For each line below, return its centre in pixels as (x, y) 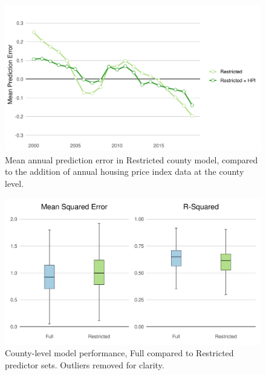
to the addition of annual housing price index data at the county (125, 171)
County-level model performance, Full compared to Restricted (119, 353)
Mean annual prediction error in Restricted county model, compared (131, 159)
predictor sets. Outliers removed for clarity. (85, 365)
